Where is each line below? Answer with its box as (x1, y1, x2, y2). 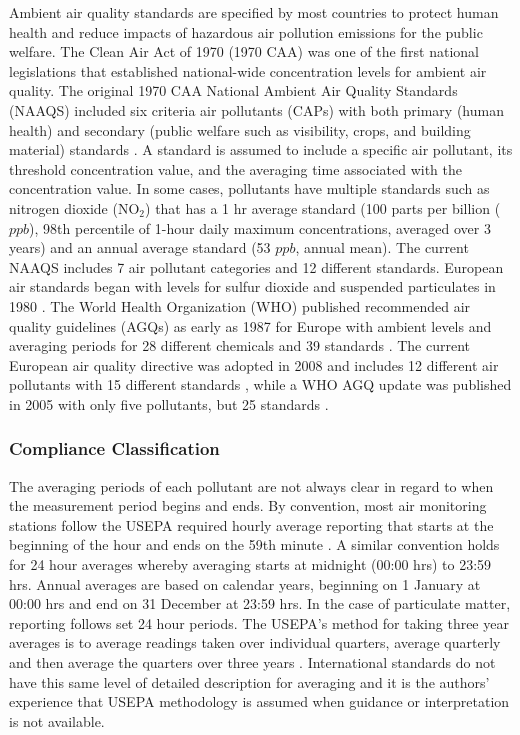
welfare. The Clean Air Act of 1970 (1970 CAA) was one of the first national (9, 41, 480, 62)
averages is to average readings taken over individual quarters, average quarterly (9, 632, 501, 653)
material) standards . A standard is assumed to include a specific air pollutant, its (9, 139, 513, 160)
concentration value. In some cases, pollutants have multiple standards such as (9, 178, 490, 199)
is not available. (9, 710, 105, 731)
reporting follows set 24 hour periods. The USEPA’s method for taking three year (9, 612, 509, 633)
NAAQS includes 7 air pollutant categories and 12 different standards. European (9, 256, 504, 277)
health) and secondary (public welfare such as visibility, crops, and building (9, 119, 471, 140)
